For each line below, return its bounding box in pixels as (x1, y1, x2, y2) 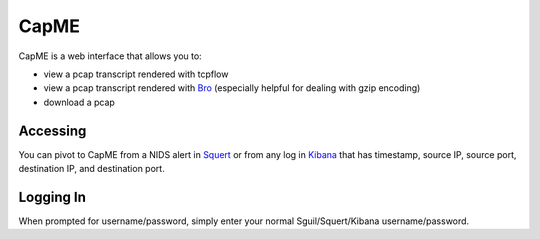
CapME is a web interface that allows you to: (18, 50, 202, 62)
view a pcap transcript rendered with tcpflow (43, 68, 229, 80)
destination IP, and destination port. (18, 163, 165, 175)
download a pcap (43, 96, 115, 108)
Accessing (18, 122, 87, 139)
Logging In (18, 188, 87, 205)
